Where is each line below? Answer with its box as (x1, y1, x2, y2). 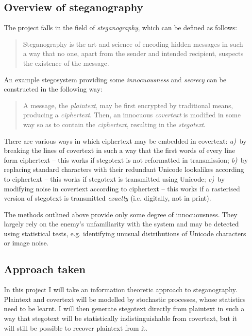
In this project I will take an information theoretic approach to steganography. (4, 284, 237, 295)
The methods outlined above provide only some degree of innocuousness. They (4, 209, 237, 219)
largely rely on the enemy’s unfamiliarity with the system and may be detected (4, 219, 239, 229)
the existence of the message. (23, 57, 109, 68)
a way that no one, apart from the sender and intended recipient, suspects (23, 48, 244, 58)
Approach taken (4, 261, 86, 277)
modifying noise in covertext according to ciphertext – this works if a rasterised (4, 183, 240, 193)
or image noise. (4, 238, 49, 248)
